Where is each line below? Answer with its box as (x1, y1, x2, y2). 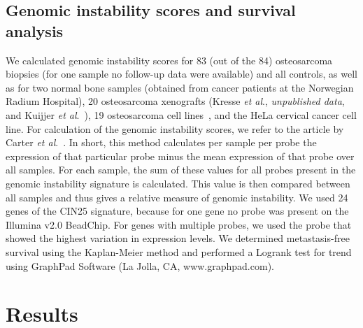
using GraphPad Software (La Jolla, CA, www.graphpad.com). (6, 258, 274, 273)
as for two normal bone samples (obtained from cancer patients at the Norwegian (6, 80, 354, 94)
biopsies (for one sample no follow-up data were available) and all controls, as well (6, 66, 357, 81)
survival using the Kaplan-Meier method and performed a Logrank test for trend (6, 244, 352, 259)
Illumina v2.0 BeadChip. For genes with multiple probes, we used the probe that (6, 217, 352, 231)
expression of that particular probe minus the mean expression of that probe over (6, 148, 355, 163)
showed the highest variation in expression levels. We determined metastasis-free (6, 231, 350, 245)
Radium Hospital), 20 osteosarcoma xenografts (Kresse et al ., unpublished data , (6, 94, 345, 108)
